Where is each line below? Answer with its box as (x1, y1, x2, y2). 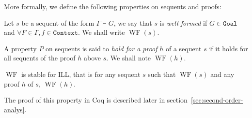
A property (4, 43, 37, 53)
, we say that (113, 17, 152, 28)
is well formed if (159, 17, 207, 28)
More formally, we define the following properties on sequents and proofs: (4, 1, 221, 11)
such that (148, 69, 176, 79)
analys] (4, 104, 25, 114)
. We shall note (106, 53, 151, 63)
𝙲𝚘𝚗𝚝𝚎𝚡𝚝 (53, 29, 78, 37)
